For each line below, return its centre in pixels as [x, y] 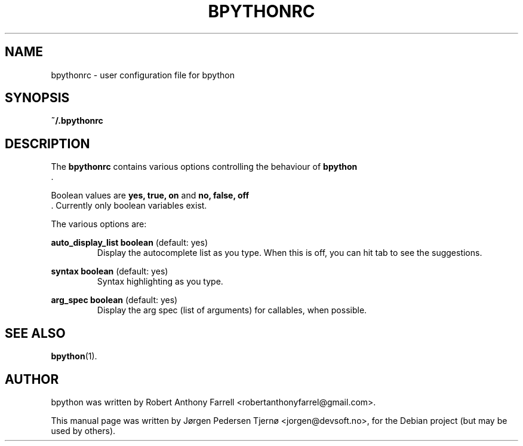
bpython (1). [74, 356]
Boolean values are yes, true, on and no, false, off [150, 195]
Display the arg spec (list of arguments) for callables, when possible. [232, 310]
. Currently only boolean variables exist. [129, 206]
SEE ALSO [35, 333]
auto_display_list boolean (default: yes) [130, 243]
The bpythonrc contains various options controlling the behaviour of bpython [204, 167]
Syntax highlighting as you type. [160, 282]
